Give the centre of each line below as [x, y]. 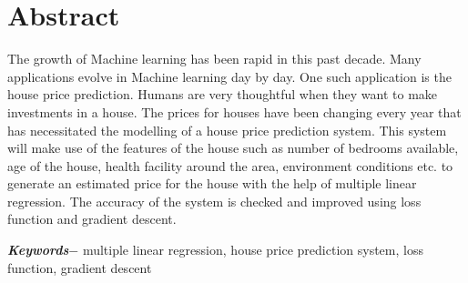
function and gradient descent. [92, 219]
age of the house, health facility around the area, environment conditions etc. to [230, 165]
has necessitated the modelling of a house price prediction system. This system [227, 130]
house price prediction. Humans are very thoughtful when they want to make [223, 94]
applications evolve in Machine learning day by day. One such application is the [229, 76]
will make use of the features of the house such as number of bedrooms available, [233, 148]
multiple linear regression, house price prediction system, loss [253, 250]
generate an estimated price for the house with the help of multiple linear [212, 183]
